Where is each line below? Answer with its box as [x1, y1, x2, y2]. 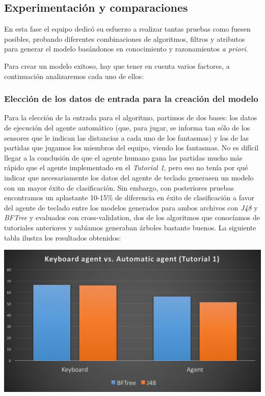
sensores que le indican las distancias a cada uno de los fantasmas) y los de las [4, 132, 249, 143]
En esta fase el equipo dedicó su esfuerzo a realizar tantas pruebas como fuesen [4, 23, 251, 34]
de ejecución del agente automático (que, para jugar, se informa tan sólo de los [4, 122, 250, 133]
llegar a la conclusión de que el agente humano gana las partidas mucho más [4, 152, 243, 163]
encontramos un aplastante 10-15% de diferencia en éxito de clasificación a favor [4, 192, 255, 203]
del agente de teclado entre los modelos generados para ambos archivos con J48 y [4, 202, 258, 213]
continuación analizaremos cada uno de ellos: [4, 70, 144, 81]
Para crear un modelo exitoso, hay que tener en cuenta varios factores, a [4, 60, 230, 71]
